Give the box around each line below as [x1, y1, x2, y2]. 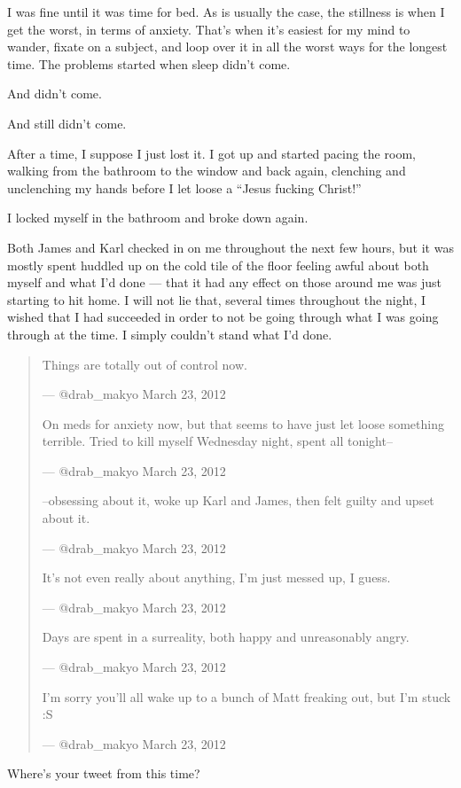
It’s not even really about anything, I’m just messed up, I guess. [42, 568, 391, 587]
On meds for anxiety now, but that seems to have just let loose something [42, 414, 444, 433]
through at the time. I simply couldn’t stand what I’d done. [7, 324, 332, 343]
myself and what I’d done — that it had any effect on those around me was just [7, 273, 441, 292]
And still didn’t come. [7, 113, 127, 132]
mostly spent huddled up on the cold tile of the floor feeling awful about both [7, 255, 429, 274]
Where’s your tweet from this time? [7, 764, 200, 783]
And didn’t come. [7, 84, 102, 103]
